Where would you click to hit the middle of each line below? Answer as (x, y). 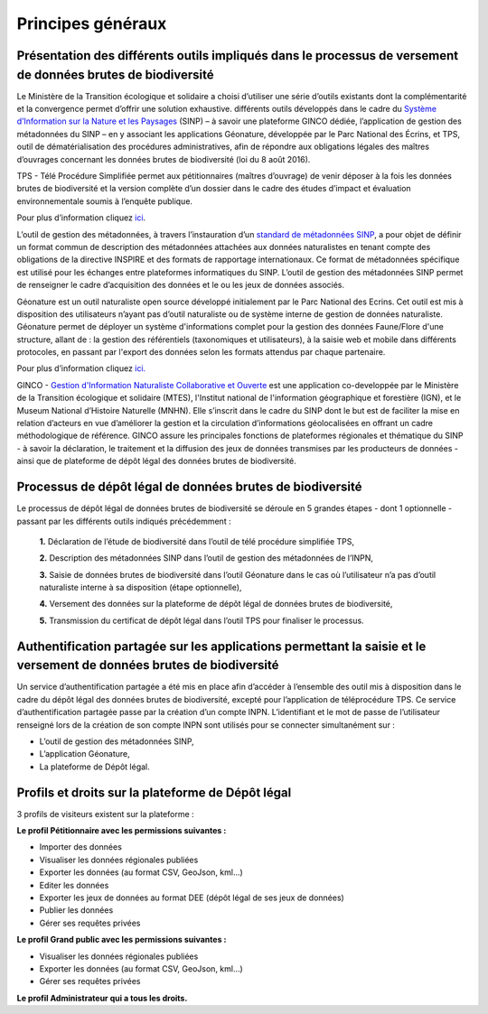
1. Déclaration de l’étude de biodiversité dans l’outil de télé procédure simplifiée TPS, (197, 541)
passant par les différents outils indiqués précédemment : (124, 521)
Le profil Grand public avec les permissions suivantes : (122, 940)
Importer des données (80, 847)
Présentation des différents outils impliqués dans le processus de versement (238, 56)
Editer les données (74, 885)
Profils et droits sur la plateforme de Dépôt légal (154, 792)
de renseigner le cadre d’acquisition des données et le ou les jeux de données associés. (181, 285)
